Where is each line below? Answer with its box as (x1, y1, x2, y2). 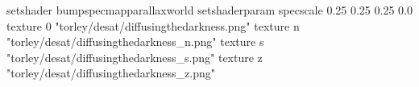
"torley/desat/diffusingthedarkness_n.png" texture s (6, 33, 264, 50)
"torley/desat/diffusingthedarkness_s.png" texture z (6, 48, 263, 65)
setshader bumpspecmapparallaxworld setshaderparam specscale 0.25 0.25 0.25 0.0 (6, 2, 413, 18)
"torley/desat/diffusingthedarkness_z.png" (6, 64, 215, 81)
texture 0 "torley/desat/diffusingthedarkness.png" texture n (6, 17, 300, 34)
